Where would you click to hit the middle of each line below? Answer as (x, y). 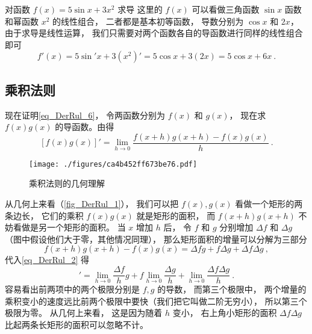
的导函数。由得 (85, 127)
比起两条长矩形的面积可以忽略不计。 (76, 324)
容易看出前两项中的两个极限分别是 (72, 289)
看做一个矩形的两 (269, 204)
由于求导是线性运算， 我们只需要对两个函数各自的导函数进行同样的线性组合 (154, 33)
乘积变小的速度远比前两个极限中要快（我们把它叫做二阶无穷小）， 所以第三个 (156, 301)
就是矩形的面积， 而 (176, 215)
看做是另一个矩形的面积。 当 (69, 227)
